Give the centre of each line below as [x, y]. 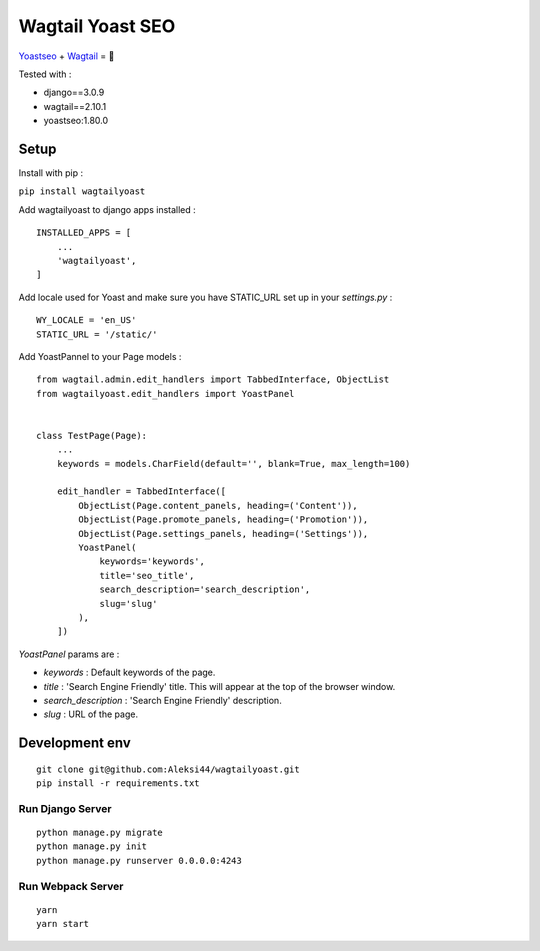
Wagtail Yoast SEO [97, 26]
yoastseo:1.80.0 [76, 121]
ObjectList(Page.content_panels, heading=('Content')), [218, 505]
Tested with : [45, 74]
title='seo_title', [147, 575]
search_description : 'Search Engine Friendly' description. [162, 700]
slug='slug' [128, 603]
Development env [75, 743]
